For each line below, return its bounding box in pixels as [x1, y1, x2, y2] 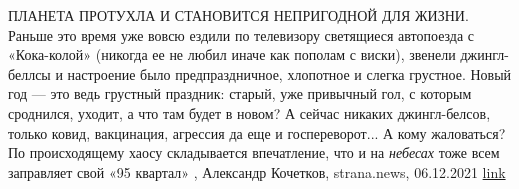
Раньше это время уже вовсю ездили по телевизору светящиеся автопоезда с [8, 24, 475, 45]
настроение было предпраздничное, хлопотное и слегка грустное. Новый [67, 63, 512, 84]
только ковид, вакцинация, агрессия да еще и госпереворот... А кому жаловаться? [8, 122, 506, 143]
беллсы [8, 63, 51, 84]
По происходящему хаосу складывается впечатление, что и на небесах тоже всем [8, 142, 500, 163]
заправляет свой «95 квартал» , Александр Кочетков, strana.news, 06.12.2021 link [8, 161, 506, 182]
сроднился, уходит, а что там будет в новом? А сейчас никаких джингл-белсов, [8, 102, 491, 123]
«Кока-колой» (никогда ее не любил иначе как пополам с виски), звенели [8, 44, 456, 65]
